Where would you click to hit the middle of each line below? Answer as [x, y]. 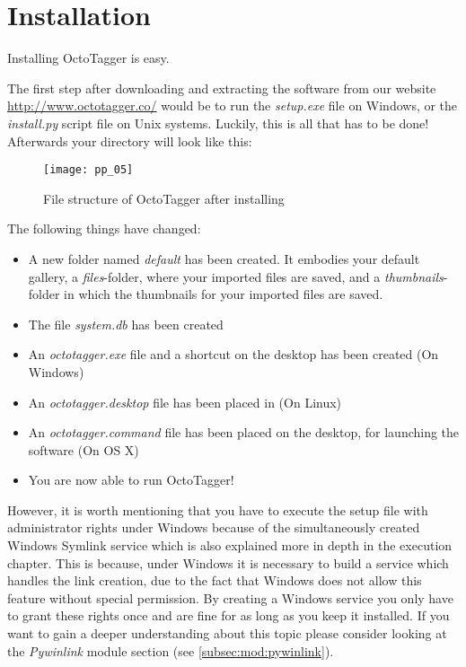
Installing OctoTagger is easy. [88, 58]
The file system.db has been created [126, 324]
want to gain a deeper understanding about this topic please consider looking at [227, 633]
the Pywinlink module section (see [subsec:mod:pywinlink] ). [171, 650]
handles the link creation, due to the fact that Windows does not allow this [215, 580]
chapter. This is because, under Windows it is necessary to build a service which [228, 562]
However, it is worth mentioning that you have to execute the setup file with [218, 509]
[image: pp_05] [88, 170]
